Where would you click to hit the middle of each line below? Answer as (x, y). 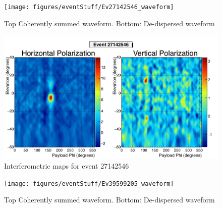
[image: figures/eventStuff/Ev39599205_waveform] (89, 184)
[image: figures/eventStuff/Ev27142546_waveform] (89, 7)
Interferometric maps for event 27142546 (67, 166)
